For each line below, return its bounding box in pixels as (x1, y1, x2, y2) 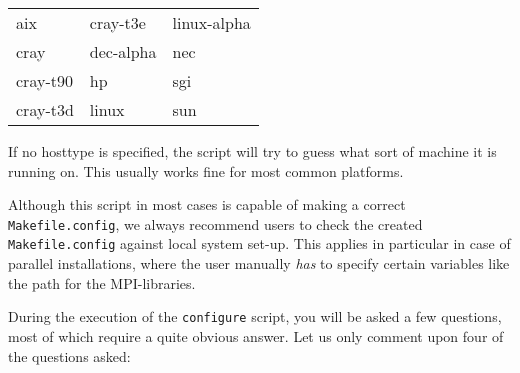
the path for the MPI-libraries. (8, 272, 196, 293)
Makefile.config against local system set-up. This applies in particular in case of (8, 233, 511, 254)
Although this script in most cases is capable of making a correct (8, 194, 406, 215)
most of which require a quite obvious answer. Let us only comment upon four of (8, 325, 504, 346)
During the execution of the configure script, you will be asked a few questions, (8, 306, 502, 327)
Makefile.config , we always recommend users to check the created (8, 213, 423, 234)
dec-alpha (89, 40, 157, 63)
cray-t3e (89, 11, 146, 34)
